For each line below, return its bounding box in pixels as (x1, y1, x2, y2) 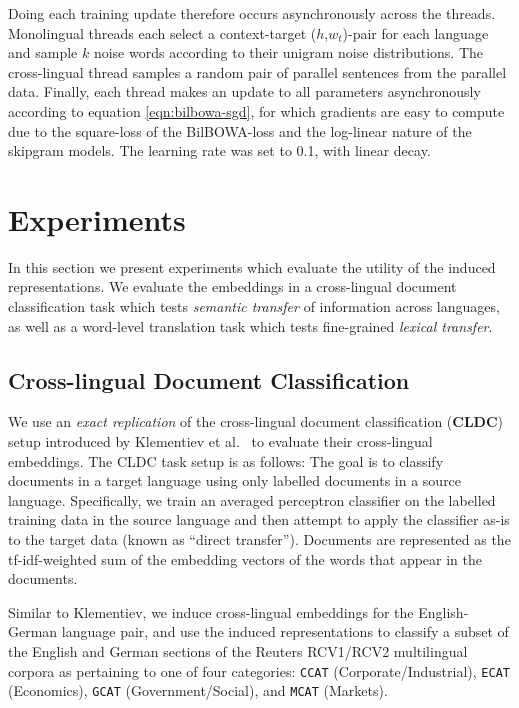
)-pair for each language (342, 22, 489, 43)
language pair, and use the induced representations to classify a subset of (61, 621, 509, 642)
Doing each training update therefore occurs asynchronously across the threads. (8, 3, 496, 23)
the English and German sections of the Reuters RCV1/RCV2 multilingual (8, 640, 468, 661)
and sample (8, 42, 78, 63)
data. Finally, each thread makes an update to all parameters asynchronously (8, 81, 481, 102)
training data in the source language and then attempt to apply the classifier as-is (8, 509, 510, 530)
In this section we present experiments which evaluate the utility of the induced (8, 256, 496, 277)
